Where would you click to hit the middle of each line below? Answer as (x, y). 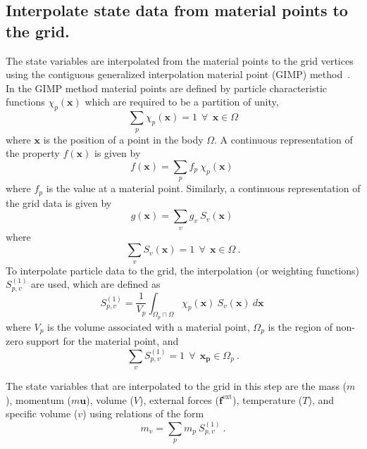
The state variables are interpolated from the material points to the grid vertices (180, 60)
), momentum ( (38, 399)
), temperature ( (268, 399)
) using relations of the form (143, 413)
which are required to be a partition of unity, (182, 102)
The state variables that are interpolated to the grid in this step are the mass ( (176, 386)
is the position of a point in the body (123, 139)
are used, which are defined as (96, 284)
